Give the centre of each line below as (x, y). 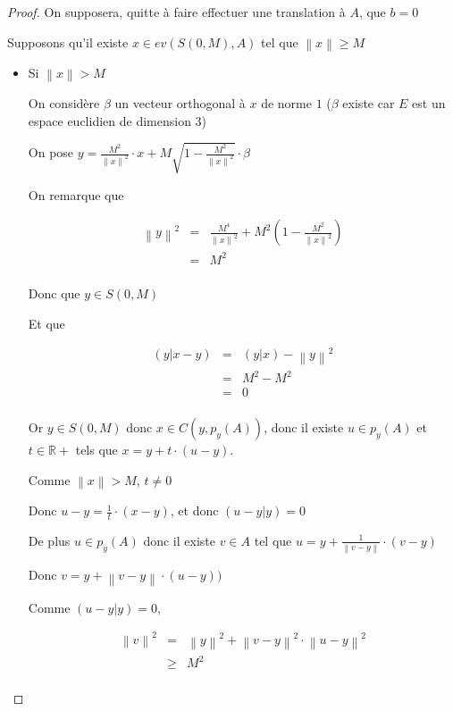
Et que (46, 323)
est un (429, 103)
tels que (96, 450)
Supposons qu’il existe (68, 42)
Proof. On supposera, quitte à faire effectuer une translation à (176, 12)
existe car (369, 103)
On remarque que (76, 194)
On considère (64, 103)
